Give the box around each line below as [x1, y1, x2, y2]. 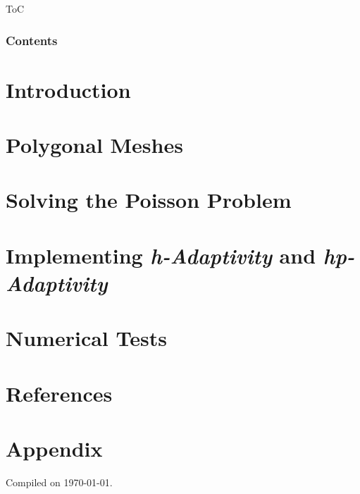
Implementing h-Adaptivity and [6, 240, 316, 270]
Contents [6, 31, 58, 49]
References [6, 378, 113, 407]
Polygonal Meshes [6, 130, 183, 159]
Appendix [6, 434, 103, 463]
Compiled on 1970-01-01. [6, 475, 113, 489]
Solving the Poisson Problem [6, 185, 292, 214]
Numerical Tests [6, 323, 167, 352]
